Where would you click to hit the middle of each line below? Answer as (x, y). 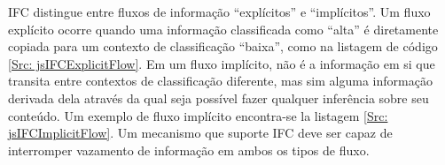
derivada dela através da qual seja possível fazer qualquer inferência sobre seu (219, 97)
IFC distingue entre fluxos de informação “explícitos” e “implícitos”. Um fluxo (219, 11)
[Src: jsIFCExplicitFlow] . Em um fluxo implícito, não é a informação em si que (222, 63)
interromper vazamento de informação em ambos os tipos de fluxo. (189, 150)
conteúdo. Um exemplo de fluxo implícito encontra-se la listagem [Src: (198, 115)
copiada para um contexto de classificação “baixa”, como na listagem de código (223, 46)
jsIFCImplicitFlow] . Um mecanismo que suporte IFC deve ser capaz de (200, 133)
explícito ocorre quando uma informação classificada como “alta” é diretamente (223, 29)
